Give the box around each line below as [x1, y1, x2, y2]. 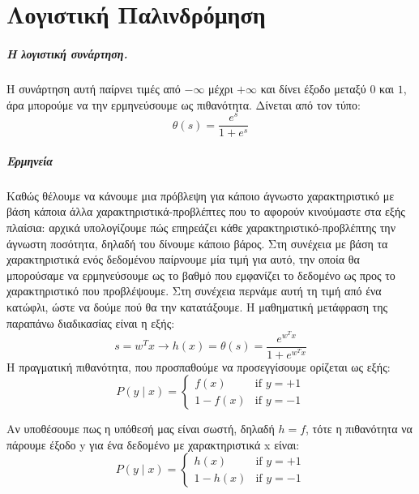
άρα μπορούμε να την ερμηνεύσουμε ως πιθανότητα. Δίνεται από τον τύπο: [6, 96, 361, 113]
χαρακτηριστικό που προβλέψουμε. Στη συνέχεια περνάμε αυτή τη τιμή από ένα [6, 282, 382, 299]
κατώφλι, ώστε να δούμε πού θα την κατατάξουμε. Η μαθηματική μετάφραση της [6, 298, 388, 315]
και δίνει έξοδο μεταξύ [260, 79, 366, 97]
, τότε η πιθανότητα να [306, 420, 413, 437]
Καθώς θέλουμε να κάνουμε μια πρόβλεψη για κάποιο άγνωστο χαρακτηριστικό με [6, 187, 395, 204]
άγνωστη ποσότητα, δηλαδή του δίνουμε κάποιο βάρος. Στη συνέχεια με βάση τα [6, 234, 388, 251]
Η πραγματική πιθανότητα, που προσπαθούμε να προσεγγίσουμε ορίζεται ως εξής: [6, 358, 391, 375]
